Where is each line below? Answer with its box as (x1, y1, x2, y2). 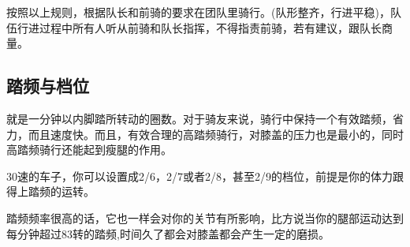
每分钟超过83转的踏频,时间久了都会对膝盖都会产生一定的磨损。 (6, 225, 330, 241)
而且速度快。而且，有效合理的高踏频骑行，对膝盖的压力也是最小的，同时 (28, 125, 404, 142)
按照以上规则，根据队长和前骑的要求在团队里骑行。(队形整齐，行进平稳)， (6, 4, 390, 20)
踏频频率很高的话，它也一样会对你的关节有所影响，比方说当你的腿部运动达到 (6, 209, 404, 226)
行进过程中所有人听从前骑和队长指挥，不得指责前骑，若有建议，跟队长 (17, 19, 382, 36)
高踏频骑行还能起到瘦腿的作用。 (6, 141, 172, 158)
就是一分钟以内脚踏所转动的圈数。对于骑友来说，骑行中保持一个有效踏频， (6, 110, 393, 126)
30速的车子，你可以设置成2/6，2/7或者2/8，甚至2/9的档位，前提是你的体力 (6, 167, 393, 184)
